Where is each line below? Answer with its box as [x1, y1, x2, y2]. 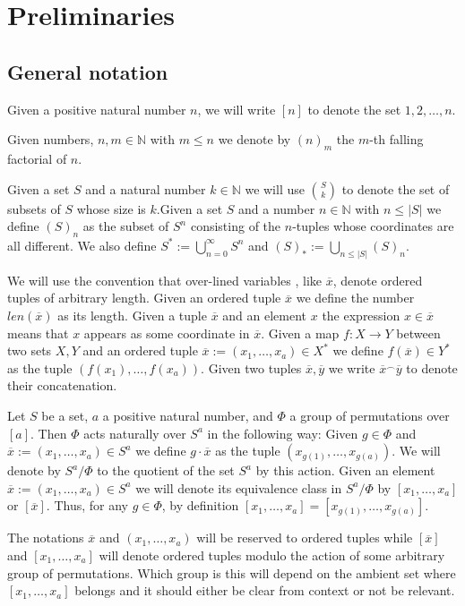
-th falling [369, 130, 424, 149]
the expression [322, 306, 400, 324]
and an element [222, 306, 307, 324]
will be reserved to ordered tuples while [196, 528, 413, 547]
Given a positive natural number [7, 99, 186, 118]
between [396, 323, 441, 342]
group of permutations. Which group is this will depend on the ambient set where [7, 563, 456, 582]
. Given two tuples [201, 358, 302, 377]
